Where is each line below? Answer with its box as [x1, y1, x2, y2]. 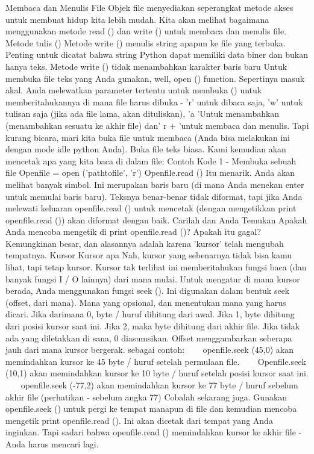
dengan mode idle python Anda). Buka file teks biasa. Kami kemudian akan [5, 143, 286, 155]
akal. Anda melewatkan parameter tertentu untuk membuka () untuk [5, 84, 262, 96]
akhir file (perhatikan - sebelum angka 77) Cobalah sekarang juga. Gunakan [5, 390, 287, 403]
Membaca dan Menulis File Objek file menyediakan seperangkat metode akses [5, 1, 294, 13]
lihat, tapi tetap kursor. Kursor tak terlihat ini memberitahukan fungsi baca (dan [5, 261, 307, 273]
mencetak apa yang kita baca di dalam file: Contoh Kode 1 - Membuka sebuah [5, 154, 297, 167]
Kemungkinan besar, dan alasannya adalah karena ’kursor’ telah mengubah [5, 237, 284, 249]
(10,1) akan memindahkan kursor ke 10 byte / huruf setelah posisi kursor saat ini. [5, 367, 309, 379]
